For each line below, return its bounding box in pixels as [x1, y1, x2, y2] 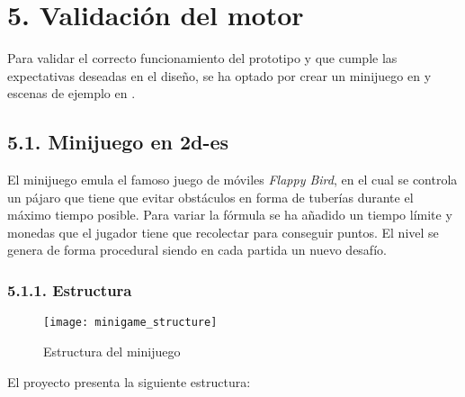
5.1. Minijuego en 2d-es [7, 128, 229, 156]
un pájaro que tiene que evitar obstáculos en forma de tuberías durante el [7, 187, 414, 206]
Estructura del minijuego [43, 341, 181, 360]
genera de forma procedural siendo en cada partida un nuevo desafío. [7, 240, 387, 259]
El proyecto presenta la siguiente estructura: [7, 372, 251, 391]
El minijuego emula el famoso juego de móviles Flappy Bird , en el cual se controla [7, 170, 458, 189]
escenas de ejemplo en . [7, 84, 136, 103]
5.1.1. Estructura [7, 279, 132, 301]
